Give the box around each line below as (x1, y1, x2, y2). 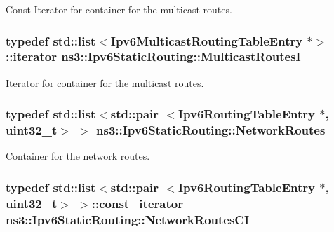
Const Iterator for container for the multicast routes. (6, 2, 232, 16)
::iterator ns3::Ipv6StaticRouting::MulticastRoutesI (6, 48, 301, 65)
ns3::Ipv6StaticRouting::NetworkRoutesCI (6, 210, 250, 228)
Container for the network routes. (6, 149, 150, 163)
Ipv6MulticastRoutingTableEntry (110, 32, 303, 49)
